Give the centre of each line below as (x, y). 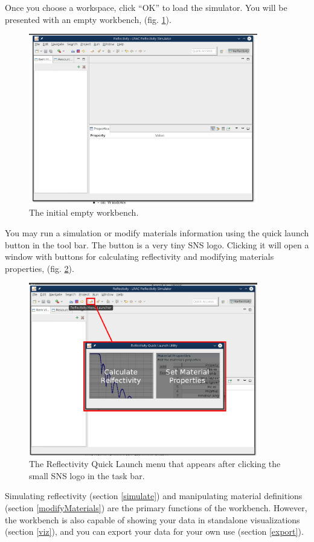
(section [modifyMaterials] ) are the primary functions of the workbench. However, (156, 508)
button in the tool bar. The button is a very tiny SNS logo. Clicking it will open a (157, 244)
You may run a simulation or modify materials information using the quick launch (157, 232)
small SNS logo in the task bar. (87, 475)
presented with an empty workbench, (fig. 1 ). (88, 19)
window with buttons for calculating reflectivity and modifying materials (139, 256)
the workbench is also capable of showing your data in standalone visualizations (152, 519)
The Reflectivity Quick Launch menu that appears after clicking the (155, 464)
